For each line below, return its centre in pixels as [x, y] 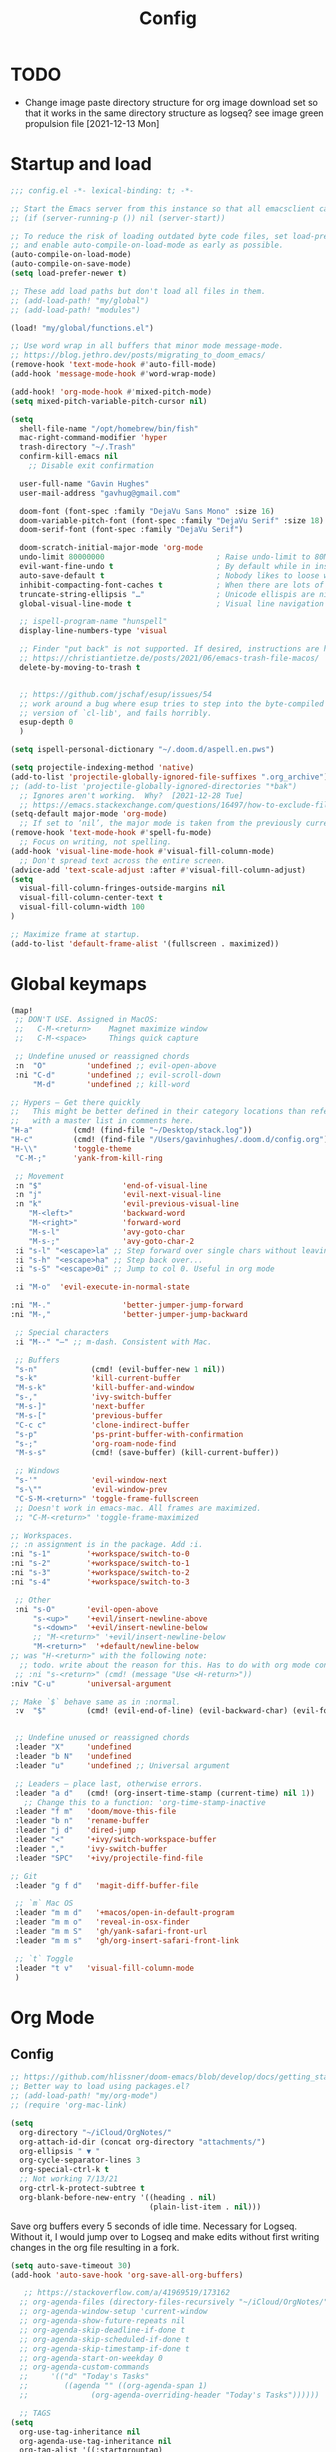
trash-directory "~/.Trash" [78, 447]
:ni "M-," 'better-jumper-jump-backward [129, 1315]
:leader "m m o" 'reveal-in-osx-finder [102, 1922]
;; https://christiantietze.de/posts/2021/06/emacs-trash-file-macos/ [169, 658]
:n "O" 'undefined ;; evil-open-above [115, 1065]
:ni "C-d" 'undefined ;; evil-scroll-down [118, 1075]
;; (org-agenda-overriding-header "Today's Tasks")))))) [169, 2395]
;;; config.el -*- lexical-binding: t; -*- [102, 190]
